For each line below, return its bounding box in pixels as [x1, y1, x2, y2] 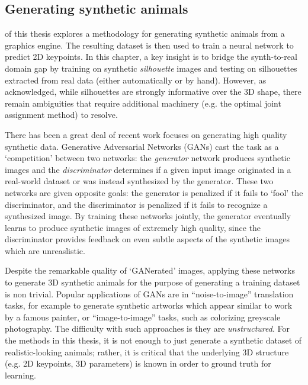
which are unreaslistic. [5, 244, 85, 256]
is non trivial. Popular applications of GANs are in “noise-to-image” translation [5, 287, 294, 300]
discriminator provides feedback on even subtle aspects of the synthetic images [5, 233, 290, 245]
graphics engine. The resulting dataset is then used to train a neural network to [5, 38, 294, 51]
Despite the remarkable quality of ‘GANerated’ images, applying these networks [5, 264, 295, 277]
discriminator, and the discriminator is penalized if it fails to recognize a [5, 198, 268, 210]
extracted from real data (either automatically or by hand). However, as [5, 73, 267, 86]
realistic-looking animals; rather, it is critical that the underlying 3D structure [5, 345, 289, 358]
